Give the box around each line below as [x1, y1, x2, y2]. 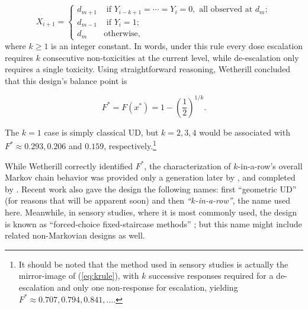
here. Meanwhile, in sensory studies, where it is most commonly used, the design [5, 206, 297, 218]
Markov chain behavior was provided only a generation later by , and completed [5, 171, 296, 184]
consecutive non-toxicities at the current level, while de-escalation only [43, 51, 299, 63]
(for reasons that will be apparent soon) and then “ [5, 194, 191, 207]
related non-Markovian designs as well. [5, 229, 145, 242]
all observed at [199, 5, 253, 14]
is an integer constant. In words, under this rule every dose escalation [51, 39, 303, 51]
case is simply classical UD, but [44, 125, 159, 138]
